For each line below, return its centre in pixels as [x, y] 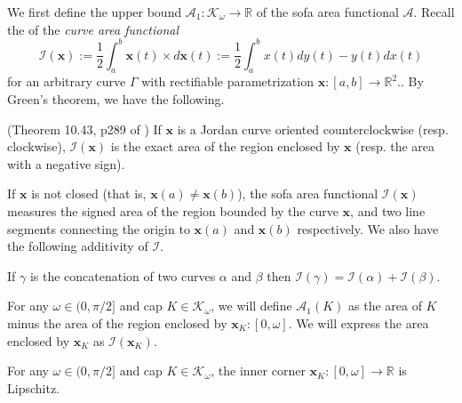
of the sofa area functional [327, 12]
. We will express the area [358, 323]
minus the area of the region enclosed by [117, 323]
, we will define [251, 306]
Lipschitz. [33, 387]
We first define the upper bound [95, 12]
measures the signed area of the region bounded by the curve [173, 211]
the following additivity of [78, 246]
